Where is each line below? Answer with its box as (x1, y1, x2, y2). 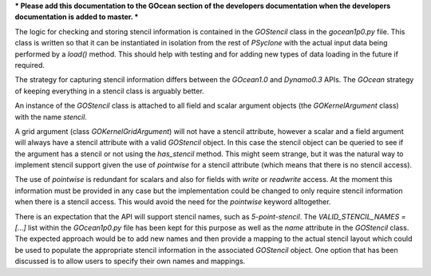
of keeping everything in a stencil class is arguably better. (14, 86, 205, 96)
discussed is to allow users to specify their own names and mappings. (14, 256, 246, 266)
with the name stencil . (14, 112, 88, 121)
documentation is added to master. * (14, 12, 139, 22)
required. (14, 60, 45, 69)
